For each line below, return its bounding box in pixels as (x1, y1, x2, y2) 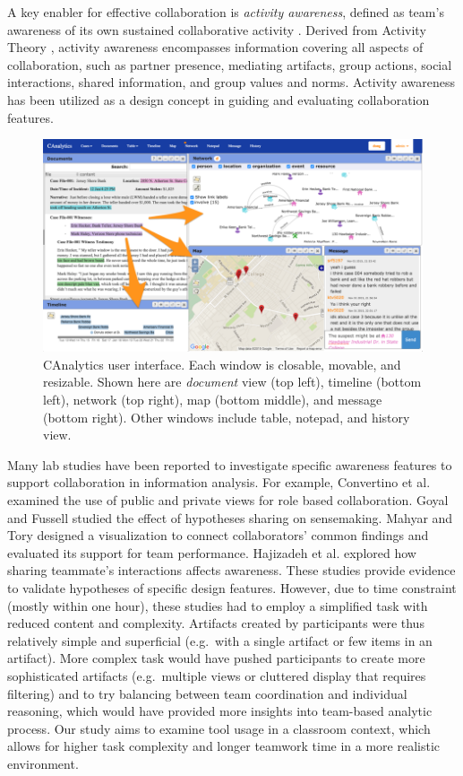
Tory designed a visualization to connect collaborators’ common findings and (7, 526, 429, 545)
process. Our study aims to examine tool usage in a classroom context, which (7, 719, 431, 737)
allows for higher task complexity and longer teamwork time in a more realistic (7, 737, 441, 755)
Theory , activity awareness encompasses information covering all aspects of (7, 38, 424, 57)
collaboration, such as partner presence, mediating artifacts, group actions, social (7, 55, 452, 74)
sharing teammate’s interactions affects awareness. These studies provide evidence (7, 561, 456, 580)
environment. (7, 754, 79, 772)
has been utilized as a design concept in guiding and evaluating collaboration (7, 90, 430, 109)
